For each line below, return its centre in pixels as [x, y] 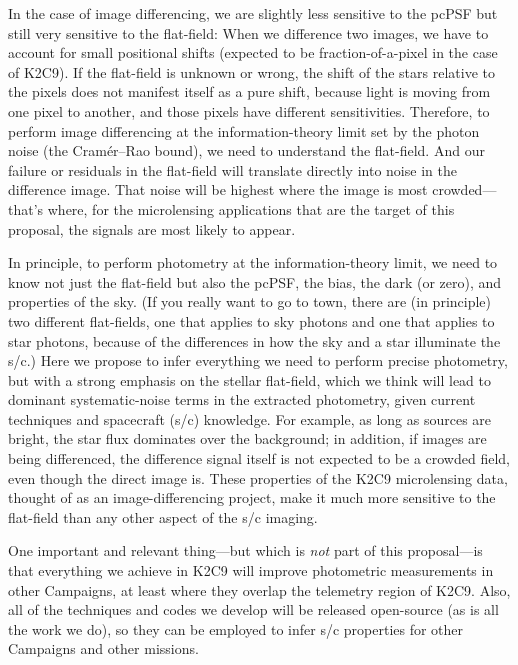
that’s [26, 208]
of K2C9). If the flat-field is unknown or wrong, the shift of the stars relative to [251, 71]
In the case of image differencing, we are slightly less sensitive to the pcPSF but [253, 13]
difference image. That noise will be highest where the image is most [218, 189]
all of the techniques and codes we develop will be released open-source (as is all [253, 609]
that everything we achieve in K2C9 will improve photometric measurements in [251, 570]
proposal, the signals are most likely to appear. [152, 228]
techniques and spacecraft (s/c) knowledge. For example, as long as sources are [250, 418]
